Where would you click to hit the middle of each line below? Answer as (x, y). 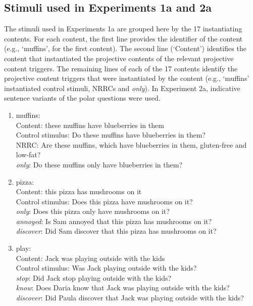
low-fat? (28, 155)
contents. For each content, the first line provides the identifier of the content (123, 38)
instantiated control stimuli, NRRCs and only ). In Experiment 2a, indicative (122, 88)
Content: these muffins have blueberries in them (90, 125)
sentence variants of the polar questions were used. (82, 98)
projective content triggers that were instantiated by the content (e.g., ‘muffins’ (127, 78)
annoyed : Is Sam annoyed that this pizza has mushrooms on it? (114, 221)
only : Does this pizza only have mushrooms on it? (93, 211)
